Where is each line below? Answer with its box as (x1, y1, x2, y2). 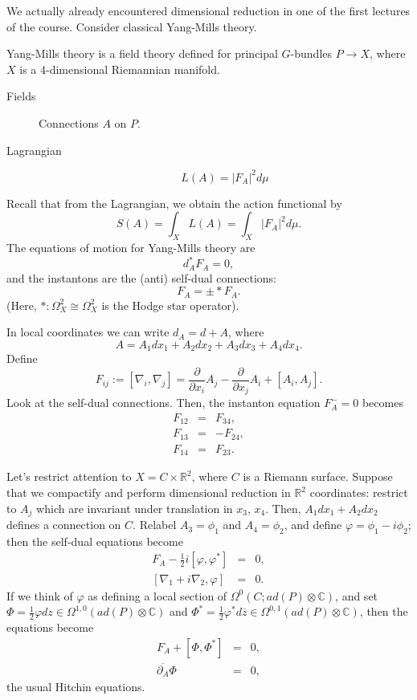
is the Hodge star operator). (101, 296, 239, 313)
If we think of (6, 587, 73, 604)
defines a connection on (6, 516, 121, 533)
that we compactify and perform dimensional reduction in (6, 484, 291, 501)
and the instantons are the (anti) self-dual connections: (6, 269, 276, 286)
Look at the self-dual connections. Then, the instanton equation (6, 394, 321, 411)
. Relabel (133, 516, 177, 533)
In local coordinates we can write (6, 324, 170, 340)
